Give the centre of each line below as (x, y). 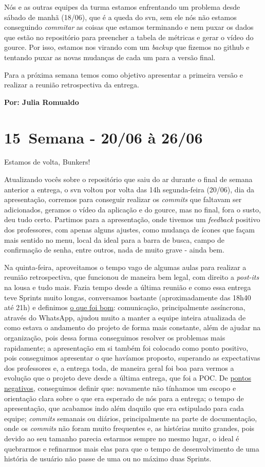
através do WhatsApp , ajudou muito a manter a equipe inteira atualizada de (125, 317)
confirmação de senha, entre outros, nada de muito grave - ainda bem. (114, 250)
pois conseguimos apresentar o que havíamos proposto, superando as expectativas (132, 358)
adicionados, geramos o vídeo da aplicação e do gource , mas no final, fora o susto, (132, 209)
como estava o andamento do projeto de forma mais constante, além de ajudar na (132, 327)
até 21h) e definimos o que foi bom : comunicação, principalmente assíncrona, (125, 307)
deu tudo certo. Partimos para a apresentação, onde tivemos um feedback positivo (132, 219)
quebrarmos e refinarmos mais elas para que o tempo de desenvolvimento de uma (132, 448)
